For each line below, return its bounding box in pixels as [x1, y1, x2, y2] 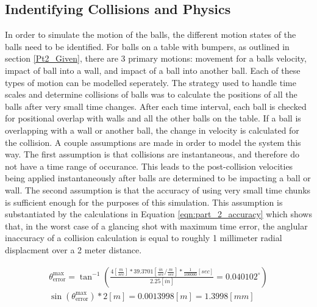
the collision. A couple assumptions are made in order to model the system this [5, 135, 301, 148]
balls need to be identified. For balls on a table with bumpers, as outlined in [5, 40, 290, 52]
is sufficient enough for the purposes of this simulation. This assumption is [5, 195, 283, 208]
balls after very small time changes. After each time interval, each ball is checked [5, 99, 307, 112]
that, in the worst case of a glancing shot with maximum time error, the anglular [5, 219, 308, 232]
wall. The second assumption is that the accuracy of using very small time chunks [5, 183, 311, 196]
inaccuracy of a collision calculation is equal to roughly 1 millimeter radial [5, 231, 282, 244]
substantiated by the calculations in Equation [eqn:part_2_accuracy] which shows [5, 208, 312, 220]
